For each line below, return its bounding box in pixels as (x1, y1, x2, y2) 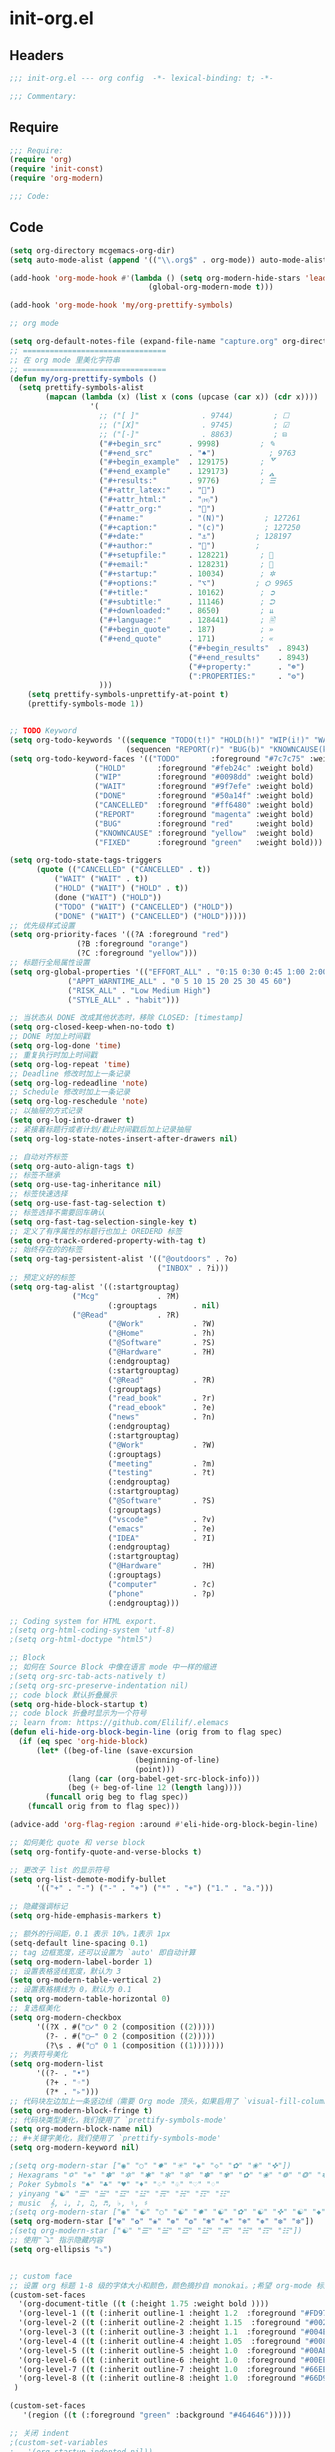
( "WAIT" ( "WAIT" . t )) (53, 874, 149, 884)
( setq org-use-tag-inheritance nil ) (9, 1180, 162, 1190)
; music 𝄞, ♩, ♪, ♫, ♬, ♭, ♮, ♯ (9, 2198, 149, 2208)
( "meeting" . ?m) (107, 1458, 216, 1469)
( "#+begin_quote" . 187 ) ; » (98, 625, 274, 635)
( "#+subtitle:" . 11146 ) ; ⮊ (98, 597, 276, 607)
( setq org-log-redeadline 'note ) (9, 1078, 149, 1088)
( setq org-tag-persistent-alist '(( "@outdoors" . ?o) (9, 1254, 239, 1264)
